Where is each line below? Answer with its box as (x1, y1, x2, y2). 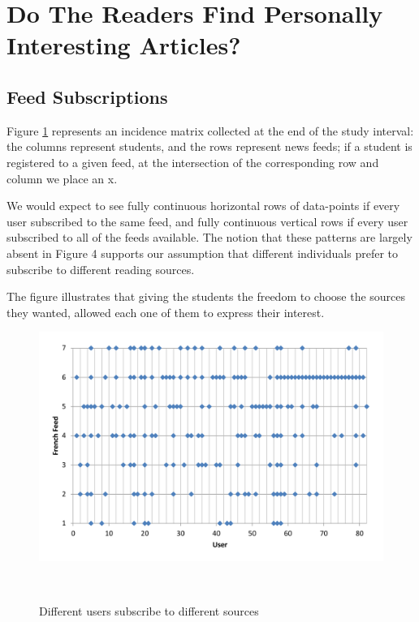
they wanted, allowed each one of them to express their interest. (6, 303, 325, 320)
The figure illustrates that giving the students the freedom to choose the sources (6, 288, 406, 305)
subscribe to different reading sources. (6, 260, 195, 277)
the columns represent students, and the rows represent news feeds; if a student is (6, 138, 413, 155)
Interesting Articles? (6, 28, 241, 62)
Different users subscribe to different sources (39, 602, 259, 619)
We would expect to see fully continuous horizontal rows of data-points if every (6, 197, 400, 214)
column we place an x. (6, 169, 118, 187)
